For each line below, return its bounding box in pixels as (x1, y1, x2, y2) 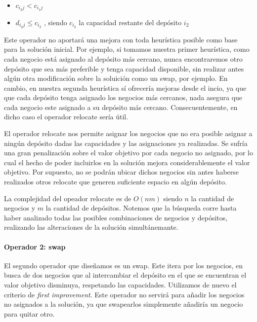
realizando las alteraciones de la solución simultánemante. (4, 222, 178, 232)
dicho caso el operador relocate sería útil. (4, 111, 128, 122)
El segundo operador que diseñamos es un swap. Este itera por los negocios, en (4, 260, 243, 270)
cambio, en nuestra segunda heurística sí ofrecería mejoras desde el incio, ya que (4, 82, 247, 93)
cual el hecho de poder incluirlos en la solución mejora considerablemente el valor (4, 157, 250, 167)
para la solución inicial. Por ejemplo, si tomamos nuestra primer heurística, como (4, 44, 250, 54)
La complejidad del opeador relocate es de (4, 193, 131, 203)
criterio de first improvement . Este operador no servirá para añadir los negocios (4, 289, 245, 299)
